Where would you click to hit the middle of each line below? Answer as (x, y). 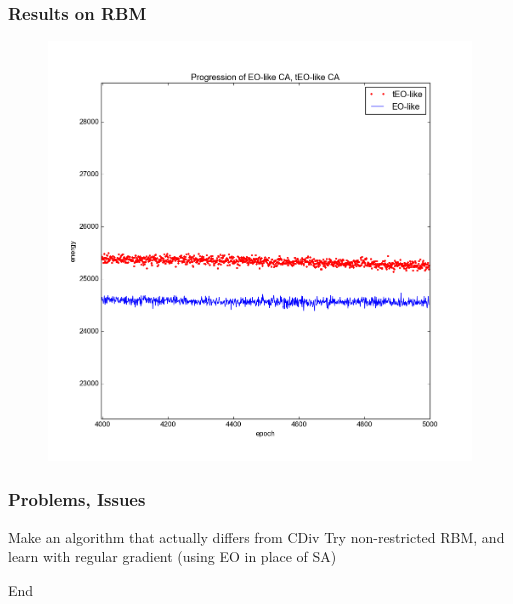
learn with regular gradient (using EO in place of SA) (172, 556)
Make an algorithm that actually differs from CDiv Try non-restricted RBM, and (256, 536)
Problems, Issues (77, 499)
